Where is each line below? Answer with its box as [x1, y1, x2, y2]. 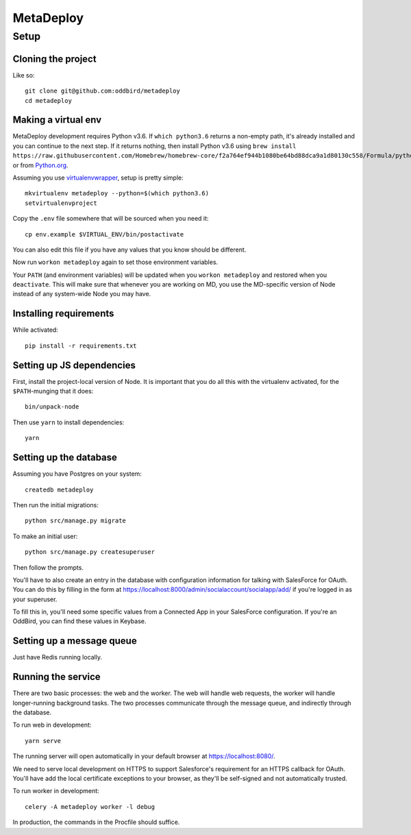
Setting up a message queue [12, 635, 137, 647]
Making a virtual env [12, 114, 102, 126]
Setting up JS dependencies [12, 359, 136, 371]
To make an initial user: [12, 532, 78, 540]
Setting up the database [12, 452, 118, 463]
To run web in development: [12, 721, 92, 729]
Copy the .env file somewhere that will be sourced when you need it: [12, 215, 209, 223]
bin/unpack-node [25, 403, 79, 411]
